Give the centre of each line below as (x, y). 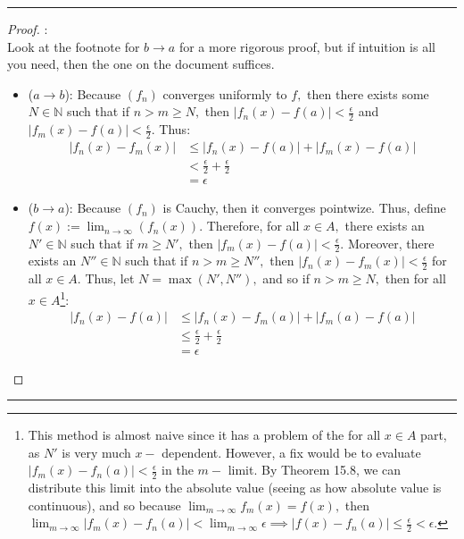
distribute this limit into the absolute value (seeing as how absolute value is (235, 488)
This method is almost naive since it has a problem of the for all (204, 435)
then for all (415, 278)
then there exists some (368, 93)
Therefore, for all (253, 226)
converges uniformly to (225, 93)
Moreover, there (391, 243)
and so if (286, 278)
